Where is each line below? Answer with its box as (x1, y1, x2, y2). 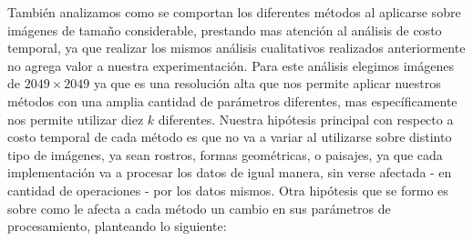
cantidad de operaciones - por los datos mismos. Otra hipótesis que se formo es (7, 180, 448, 199)
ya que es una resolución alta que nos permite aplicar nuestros (93, 74, 441, 93)
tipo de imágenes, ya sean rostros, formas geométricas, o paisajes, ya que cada (7, 145, 443, 164)
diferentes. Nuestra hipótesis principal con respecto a (158, 109, 454, 128)
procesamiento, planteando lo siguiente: (7, 216, 227, 236)
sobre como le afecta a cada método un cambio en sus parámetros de (7, 198, 391, 217)
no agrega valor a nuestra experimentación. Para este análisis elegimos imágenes (7, 55, 455, 75)
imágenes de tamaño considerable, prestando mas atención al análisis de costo (7, 20, 442, 39)
